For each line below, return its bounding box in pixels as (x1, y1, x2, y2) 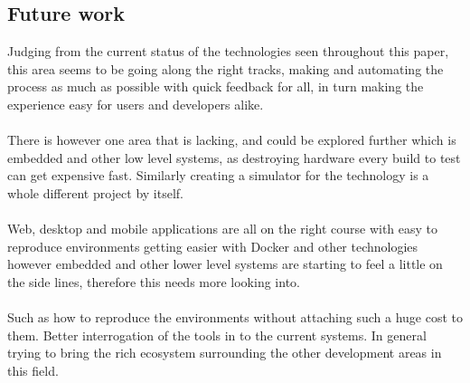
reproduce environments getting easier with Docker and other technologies (7, 236, 418, 255)
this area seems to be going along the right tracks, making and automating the (7, 59, 444, 78)
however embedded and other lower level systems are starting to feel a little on (7, 254, 443, 273)
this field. (7, 360, 59, 379)
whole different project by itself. (7, 183, 183, 202)
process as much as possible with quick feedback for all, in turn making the (7, 77, 424, 96)
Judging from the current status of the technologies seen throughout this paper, (7, 42, 449, 61)
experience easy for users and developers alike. (7, 94, 264, 113)
